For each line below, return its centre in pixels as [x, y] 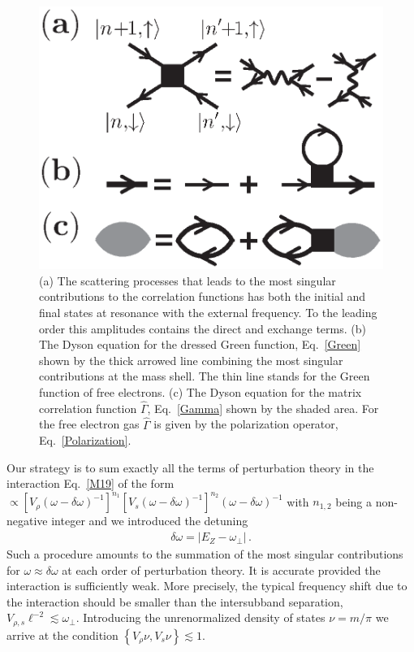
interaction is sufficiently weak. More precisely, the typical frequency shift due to [207, 586]
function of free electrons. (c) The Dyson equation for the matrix [201, 391]
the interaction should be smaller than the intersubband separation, [175, 601]
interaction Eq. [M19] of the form [91, 483]
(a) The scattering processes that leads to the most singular [188, 280]
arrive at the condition [63, 635]
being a [354, 501]
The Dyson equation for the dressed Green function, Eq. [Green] [200, 344]
